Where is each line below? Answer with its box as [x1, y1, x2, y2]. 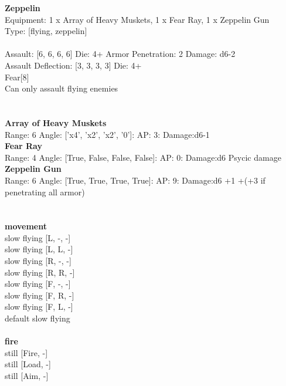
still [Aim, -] [5, 370, 49, 381]
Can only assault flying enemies [5, 82, 118, 94]
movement [5, 220, 47, 232]
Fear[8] [5, 70, 29, 83]
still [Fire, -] [5, 346, 48, 358]
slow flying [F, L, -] [5, 300, 73, 313]
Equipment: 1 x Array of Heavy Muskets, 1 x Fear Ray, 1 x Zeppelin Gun [5, 13, 270, 25]
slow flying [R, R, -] [5, 266, 75, 278]
